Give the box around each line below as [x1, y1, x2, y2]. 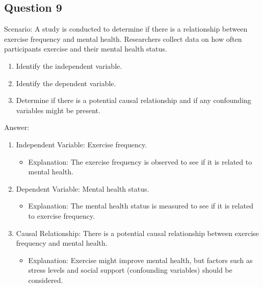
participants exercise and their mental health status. [4, 43, 167, 54]
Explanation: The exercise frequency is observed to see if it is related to [28, 156, 252, 167]
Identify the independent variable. [16, 60, 122, 71]
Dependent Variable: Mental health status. [16, 183, 149, 194]
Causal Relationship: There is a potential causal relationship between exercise [16, 227, 259, 238]
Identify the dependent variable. [16, 77, 116, 88]
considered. [28, 274, 63, 285]
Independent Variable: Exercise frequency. [16, 139, 147, 149]
